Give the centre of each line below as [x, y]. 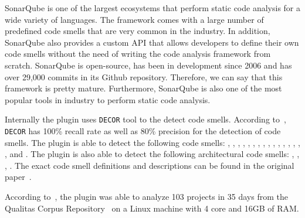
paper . [18, 177]
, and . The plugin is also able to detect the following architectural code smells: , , [152, 154]
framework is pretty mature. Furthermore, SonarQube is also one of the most [143, 88]
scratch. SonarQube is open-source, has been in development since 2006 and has [148, 65]
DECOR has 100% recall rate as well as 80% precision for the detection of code [143, 131]
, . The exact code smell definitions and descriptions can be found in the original [150, 165]
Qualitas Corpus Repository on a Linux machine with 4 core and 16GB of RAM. [152, 208]
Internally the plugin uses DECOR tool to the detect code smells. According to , [145, 119]
